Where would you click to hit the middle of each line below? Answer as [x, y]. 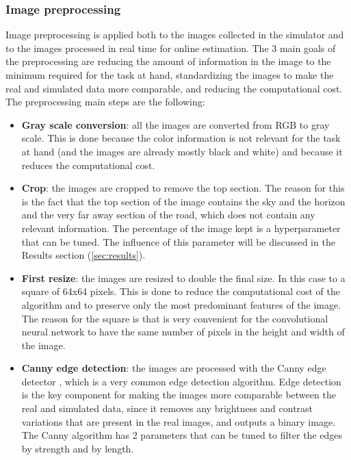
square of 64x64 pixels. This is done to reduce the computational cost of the [181, 291]
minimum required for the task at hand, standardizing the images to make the [170, 75]
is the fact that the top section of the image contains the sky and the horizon [183, 201]
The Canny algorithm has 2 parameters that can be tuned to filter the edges [182, 435]
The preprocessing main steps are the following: [105, 102]
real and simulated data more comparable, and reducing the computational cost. [174, 88]
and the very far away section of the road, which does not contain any [168, 215]
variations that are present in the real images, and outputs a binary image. [179, 421]
